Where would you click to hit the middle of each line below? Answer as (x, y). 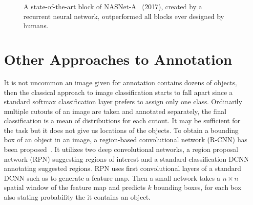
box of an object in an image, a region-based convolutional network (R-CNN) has (126, 140)
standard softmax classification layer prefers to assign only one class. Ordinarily (123, 102)
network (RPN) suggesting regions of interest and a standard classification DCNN (126, 158)
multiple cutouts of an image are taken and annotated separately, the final (115, 111)
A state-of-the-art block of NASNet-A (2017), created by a (113, 6)
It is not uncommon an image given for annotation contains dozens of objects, (121, 82)
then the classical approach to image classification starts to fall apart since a (118, 92)
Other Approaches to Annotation (118, 59)
